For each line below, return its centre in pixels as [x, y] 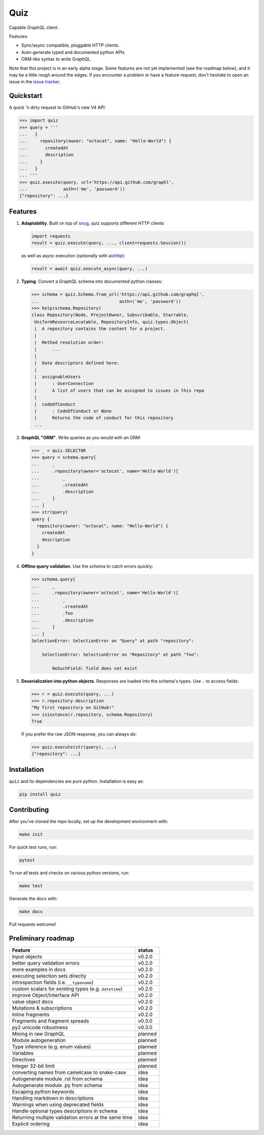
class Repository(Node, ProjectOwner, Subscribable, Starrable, [110, 315]
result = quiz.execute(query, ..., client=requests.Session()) [109, 243]
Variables [23, 1053]
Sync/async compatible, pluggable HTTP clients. [70, 45]
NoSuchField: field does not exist [95, 668]
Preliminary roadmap [42, 938]
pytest [27, 860]
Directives [23, 1060]
